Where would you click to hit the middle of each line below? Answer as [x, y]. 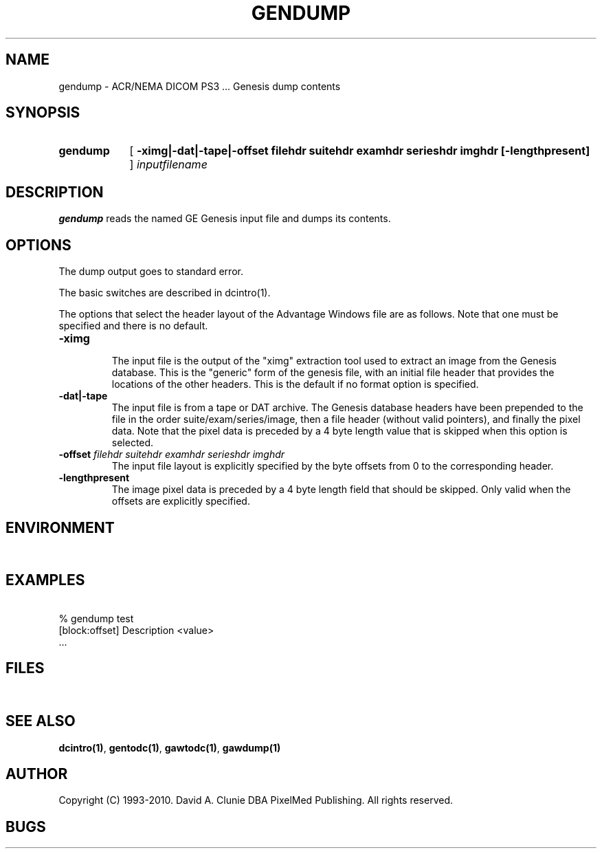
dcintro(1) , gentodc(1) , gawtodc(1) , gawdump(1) [170, 747]
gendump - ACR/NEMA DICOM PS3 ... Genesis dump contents [200, 86]
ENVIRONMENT [60, 527]
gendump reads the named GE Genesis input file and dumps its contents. [225, 219]
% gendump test [96, 618]
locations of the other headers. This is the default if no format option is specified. [295, 384]
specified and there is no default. [133, 326]
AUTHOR [37, 774]
